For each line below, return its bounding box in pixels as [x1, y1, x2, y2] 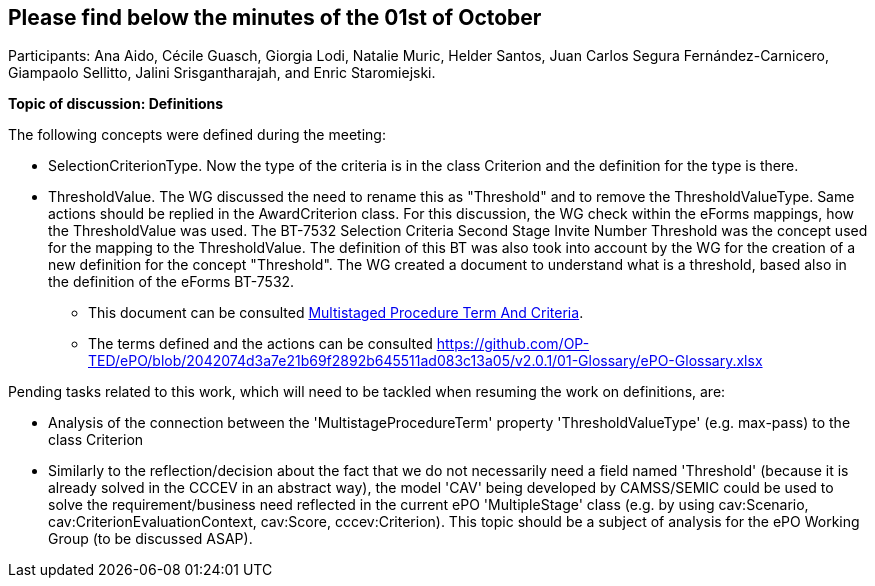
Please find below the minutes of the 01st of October [8, 5, 542, 30]
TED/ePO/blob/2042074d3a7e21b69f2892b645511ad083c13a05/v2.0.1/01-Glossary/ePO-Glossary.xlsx [88, 352, 763, 370]
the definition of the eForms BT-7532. [48, 273, 295, 291]
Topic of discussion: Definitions [8, 95, 224, 113]
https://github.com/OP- [436, 335, 590, 353]
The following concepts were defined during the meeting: [8, 126, 386, 144]
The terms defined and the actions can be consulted [88, 335, 433, 353]
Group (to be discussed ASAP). [48, 530, 253, 548]
